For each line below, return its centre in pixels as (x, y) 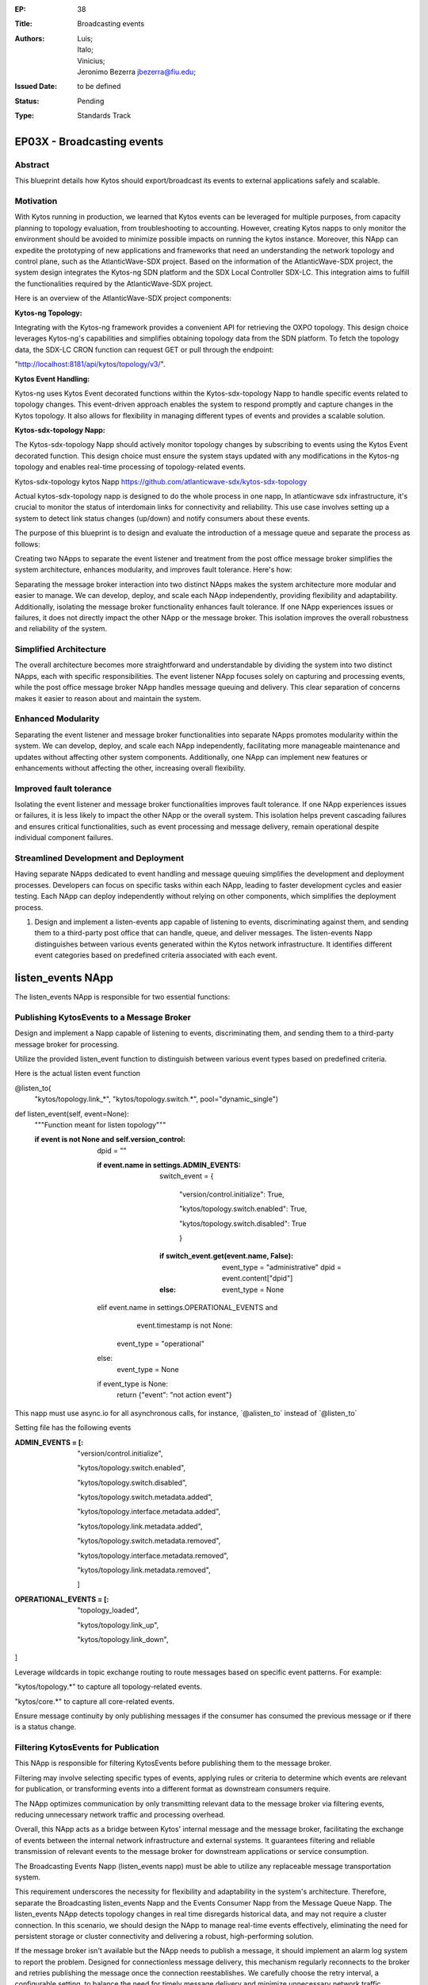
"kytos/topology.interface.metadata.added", (149, 1512)
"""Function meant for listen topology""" (100, 1124)
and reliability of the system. (61, 629)
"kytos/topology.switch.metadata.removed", (149, 1541)
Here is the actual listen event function (78, 1073)
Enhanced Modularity (57, 719)
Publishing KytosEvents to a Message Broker (103, 1017)
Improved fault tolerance (63, 788)
